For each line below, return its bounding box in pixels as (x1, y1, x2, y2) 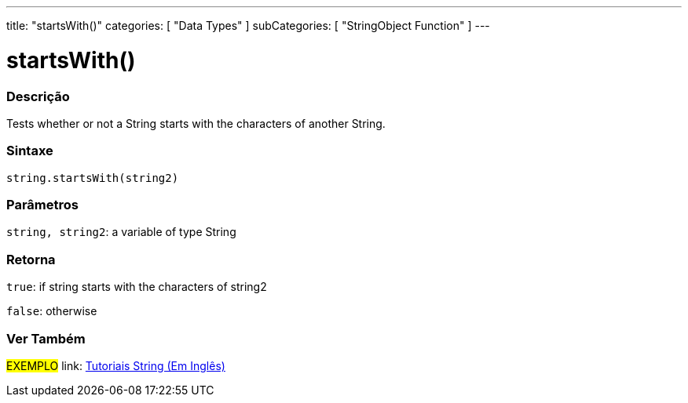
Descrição (6, 88, 70, 104)
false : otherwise (6, 304, 97, 318)
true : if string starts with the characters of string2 (6, 280, 267, 294)
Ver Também (6, 330, 86, 347)
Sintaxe (6, 143, 53, 159)
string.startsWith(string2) (6, 171, 179, 184)
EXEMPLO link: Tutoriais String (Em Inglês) (6, 358, 225, 372)
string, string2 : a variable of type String (6, 225, 236, 239)
